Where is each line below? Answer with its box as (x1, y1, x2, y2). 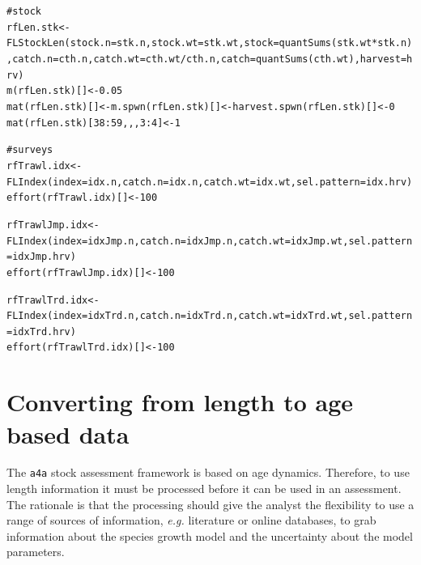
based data (6, 417, 130, 450)
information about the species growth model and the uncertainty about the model (6, 527, 413, 544)
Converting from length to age (6, 385, 354, 418)
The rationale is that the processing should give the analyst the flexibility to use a (6, 495, 415, 512)
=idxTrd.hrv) (6, 325, 76, 338)
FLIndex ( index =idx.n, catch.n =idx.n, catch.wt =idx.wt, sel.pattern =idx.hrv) (6, 176, 413, 188)
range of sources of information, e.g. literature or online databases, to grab (6, 512, 376, 529)
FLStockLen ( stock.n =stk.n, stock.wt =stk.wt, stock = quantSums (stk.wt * (6, 37, 378, 49)
